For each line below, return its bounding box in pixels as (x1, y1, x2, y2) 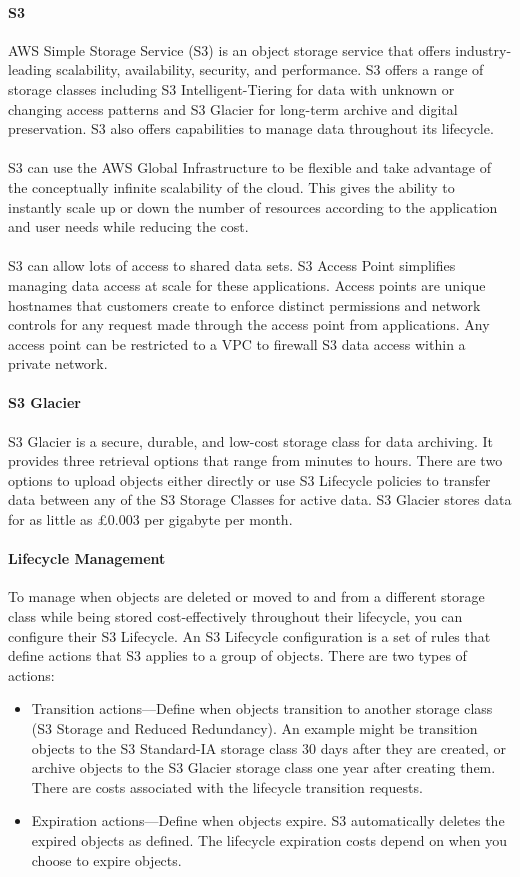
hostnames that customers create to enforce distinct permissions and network (8, 294, 481, 315)
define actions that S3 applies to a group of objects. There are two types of (8, 645, 467, 666)
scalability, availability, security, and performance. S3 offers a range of (56, 59, 484, 80)
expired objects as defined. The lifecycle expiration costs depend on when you (31, 829, 508, 850)
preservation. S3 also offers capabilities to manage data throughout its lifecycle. (8, 118, 494, 139)
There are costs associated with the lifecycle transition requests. (31, 776, 423, 797)
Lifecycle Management (8, 548, 166, 569)
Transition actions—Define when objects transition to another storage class (31, 698, 493, 719)
